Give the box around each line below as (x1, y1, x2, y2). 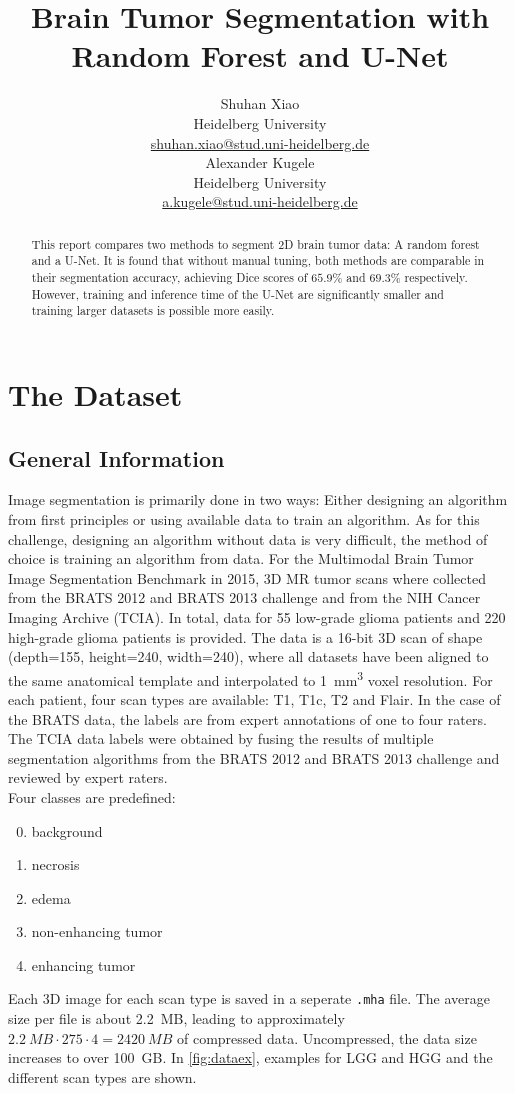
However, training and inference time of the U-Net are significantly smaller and (31, 285, 444, 302)
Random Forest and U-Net (71, 35, 449, 76)
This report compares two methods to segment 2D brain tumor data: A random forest (31, 235, 480, 252)
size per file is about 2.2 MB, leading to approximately (8, 1008, 345, 1029)
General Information (8, 442, 225, 473)
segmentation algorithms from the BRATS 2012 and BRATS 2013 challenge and (8, 747, 500, 768)
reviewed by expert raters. (8, 767, 168, 788)
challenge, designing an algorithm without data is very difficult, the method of (8, 528, 488, 549)
